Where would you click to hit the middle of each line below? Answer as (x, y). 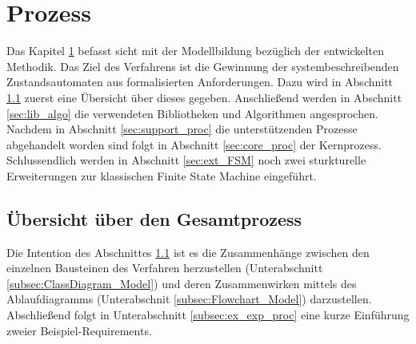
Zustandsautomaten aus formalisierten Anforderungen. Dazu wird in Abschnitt (200, 82)
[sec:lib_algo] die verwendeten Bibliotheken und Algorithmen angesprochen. (192, 113)
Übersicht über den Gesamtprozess (154, 218)
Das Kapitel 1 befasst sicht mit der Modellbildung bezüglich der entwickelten (195, 51)
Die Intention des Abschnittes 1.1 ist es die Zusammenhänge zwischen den (188, 252)
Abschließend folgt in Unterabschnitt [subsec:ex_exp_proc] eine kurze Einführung (208, 315)
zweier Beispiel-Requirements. (79, 330)
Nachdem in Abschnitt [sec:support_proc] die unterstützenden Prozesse (182, 129)
